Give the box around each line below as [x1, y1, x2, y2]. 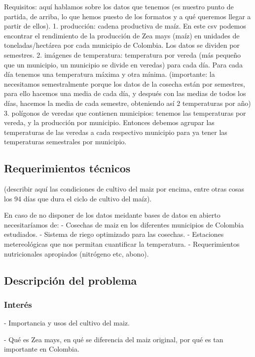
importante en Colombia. [4, 344, 79, 354]
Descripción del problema [4, 272, 137, 288]
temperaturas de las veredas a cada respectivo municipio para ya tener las [4, 127, 227, 137]
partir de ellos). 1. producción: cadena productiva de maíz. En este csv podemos [4, 21, 246, 31]
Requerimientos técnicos [4, 161, 131, 176]
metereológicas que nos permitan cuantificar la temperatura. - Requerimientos [4, 239, 240, 249]
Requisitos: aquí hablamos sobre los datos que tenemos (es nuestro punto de [4, 1, 234, 11]
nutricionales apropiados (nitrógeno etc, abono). [4, 248, 149, 259]
